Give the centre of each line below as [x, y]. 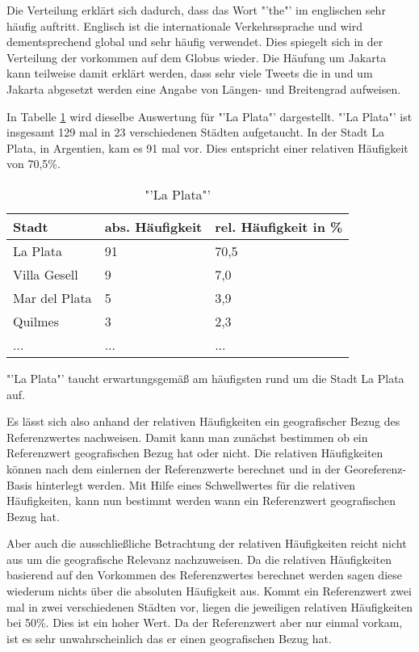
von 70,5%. [34, 164]
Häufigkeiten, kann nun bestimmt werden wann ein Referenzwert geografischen [201, 501]
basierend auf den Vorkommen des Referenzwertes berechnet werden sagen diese [204, 575]
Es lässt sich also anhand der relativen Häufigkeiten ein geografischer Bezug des [203, 421]
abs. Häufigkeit [153, 226]
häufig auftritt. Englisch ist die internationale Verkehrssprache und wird [185, 25]
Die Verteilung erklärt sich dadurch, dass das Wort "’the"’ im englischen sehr [196, 10]
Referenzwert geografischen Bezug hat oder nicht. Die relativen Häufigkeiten [195, 453]
